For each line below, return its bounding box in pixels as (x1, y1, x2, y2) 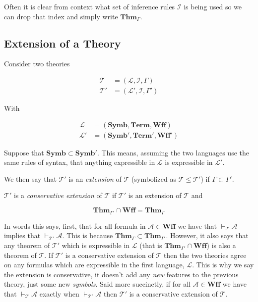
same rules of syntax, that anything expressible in (4, 157, 155, 167)
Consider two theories (4, 58, 70, 69)
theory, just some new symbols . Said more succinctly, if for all (4, 279, 191, 289)
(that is (139, 240, 162, 251)
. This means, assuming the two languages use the (97, 147, 249, 157)
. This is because (62, 230, 113, 241)
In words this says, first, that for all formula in (4, 220, 146, 231)
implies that (4, 230, 41, 241)
